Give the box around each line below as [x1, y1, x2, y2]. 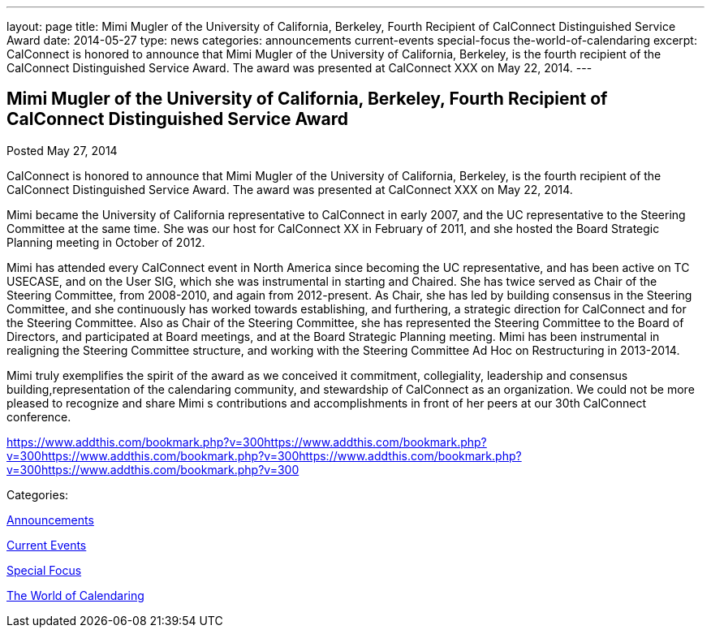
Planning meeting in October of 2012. [6, 235, 205, 249]
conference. [6, 409, 71, 424]
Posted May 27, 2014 [6, 143, 118, 157]
